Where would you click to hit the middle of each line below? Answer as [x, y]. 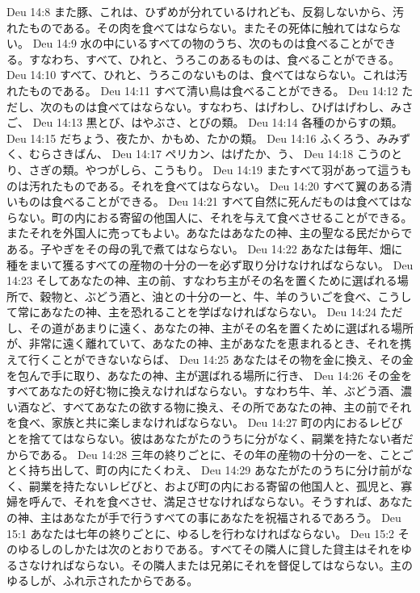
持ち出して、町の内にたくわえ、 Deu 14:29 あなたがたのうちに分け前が [215, 470]
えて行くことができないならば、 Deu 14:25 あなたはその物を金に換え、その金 [210, 359]
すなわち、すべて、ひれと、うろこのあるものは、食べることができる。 [214, 58]
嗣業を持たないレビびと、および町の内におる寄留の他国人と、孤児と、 [215, 485]
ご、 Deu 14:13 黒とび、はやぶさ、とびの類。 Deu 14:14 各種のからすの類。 [205, 122]
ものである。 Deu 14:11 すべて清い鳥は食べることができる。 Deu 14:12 [213, 90]
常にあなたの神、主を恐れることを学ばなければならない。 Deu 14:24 [197, 312]
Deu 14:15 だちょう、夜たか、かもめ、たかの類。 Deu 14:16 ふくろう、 [192, 138]
